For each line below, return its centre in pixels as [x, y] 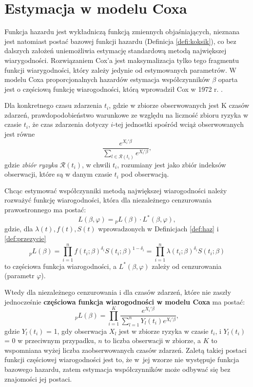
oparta [228, 79]
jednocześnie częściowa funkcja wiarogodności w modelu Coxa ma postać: [125, 301]
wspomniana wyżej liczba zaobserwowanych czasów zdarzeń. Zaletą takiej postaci [126, 350]
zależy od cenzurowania [187, 266]
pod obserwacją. [145, 174]
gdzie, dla [19, 229]
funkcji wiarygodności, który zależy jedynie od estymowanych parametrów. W [120, 70]
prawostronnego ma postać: [45, 209]
